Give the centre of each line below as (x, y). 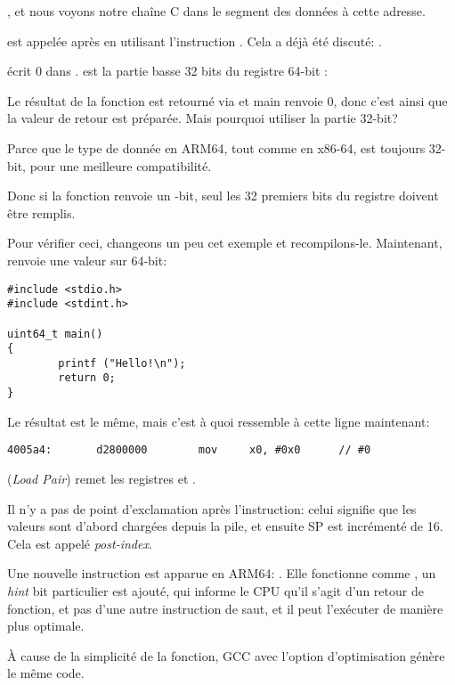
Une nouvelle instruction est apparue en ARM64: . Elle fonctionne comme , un (222, 573)
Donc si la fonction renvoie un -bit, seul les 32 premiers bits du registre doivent (223, 196)
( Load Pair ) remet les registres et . (102, 479)
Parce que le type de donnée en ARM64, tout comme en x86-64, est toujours (216, 147)
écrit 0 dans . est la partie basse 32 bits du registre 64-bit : (167, 71)
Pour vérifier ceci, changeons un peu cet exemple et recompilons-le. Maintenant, (225, 243)
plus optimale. (46, 626)
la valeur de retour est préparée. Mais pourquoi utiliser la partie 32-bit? (203, 118)
